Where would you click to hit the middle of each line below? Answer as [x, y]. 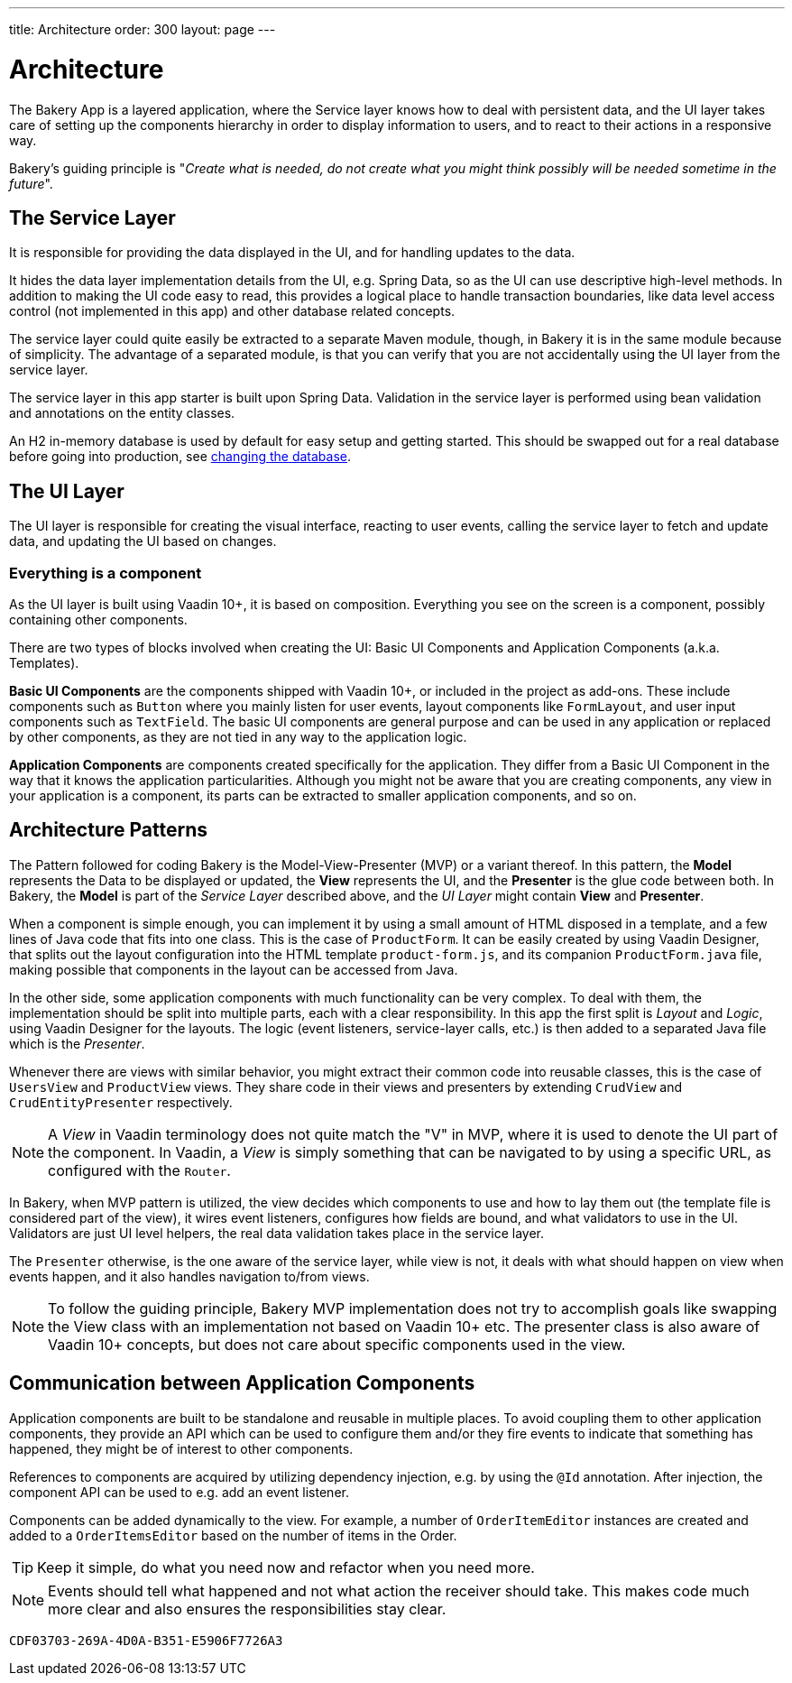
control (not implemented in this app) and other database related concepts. [232, 311]
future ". [31, 183]
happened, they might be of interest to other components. [181, 1448]
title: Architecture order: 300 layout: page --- [143, 29]
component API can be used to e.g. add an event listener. [179, 1492]
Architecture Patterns [109, 830]
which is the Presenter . [77, 1043]
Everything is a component [106, 573]
